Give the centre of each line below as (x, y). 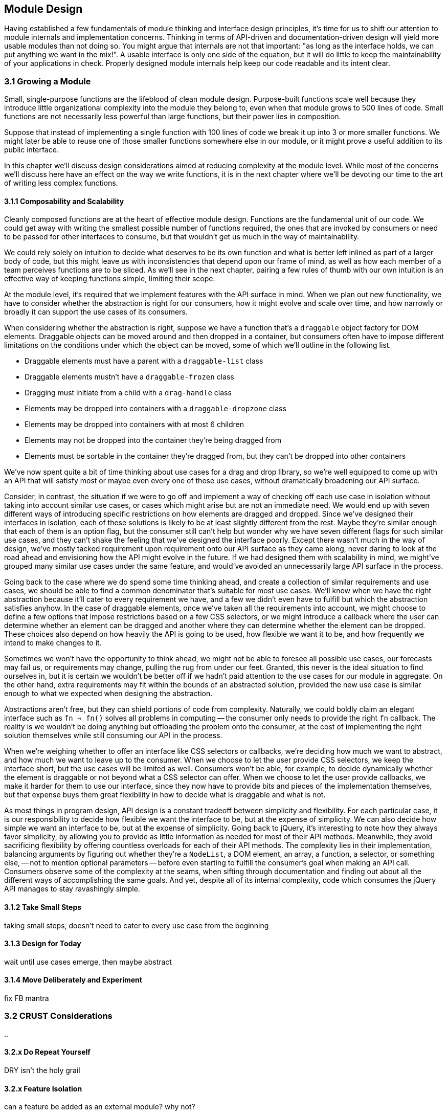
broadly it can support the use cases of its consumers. (96, 312)
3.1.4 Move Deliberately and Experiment (73, 980)
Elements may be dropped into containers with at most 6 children (134, 425)
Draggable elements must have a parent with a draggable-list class (144, 361)
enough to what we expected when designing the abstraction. (108, 694)
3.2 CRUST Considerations (58, 1016)
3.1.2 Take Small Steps (43, 907)
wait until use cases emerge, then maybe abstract (88, 962)
